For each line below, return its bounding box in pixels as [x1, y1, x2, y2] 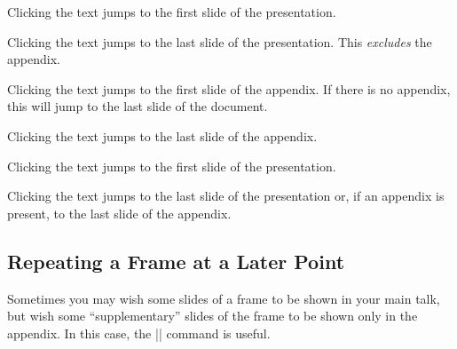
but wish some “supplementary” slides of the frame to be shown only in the [7, 306, 418, 325]
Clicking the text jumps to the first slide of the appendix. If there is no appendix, [7, 79, 451, 98]
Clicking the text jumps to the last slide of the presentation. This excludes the [7, 32, 432, 51]
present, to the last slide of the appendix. [7, 203, 232, 222]
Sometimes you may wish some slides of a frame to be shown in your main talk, [7, 289, 440, 307]
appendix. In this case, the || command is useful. [7, 323, 271, 342]
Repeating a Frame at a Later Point [7, 247, 345, 274]
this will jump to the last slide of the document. [7, 97, 268, 115]
